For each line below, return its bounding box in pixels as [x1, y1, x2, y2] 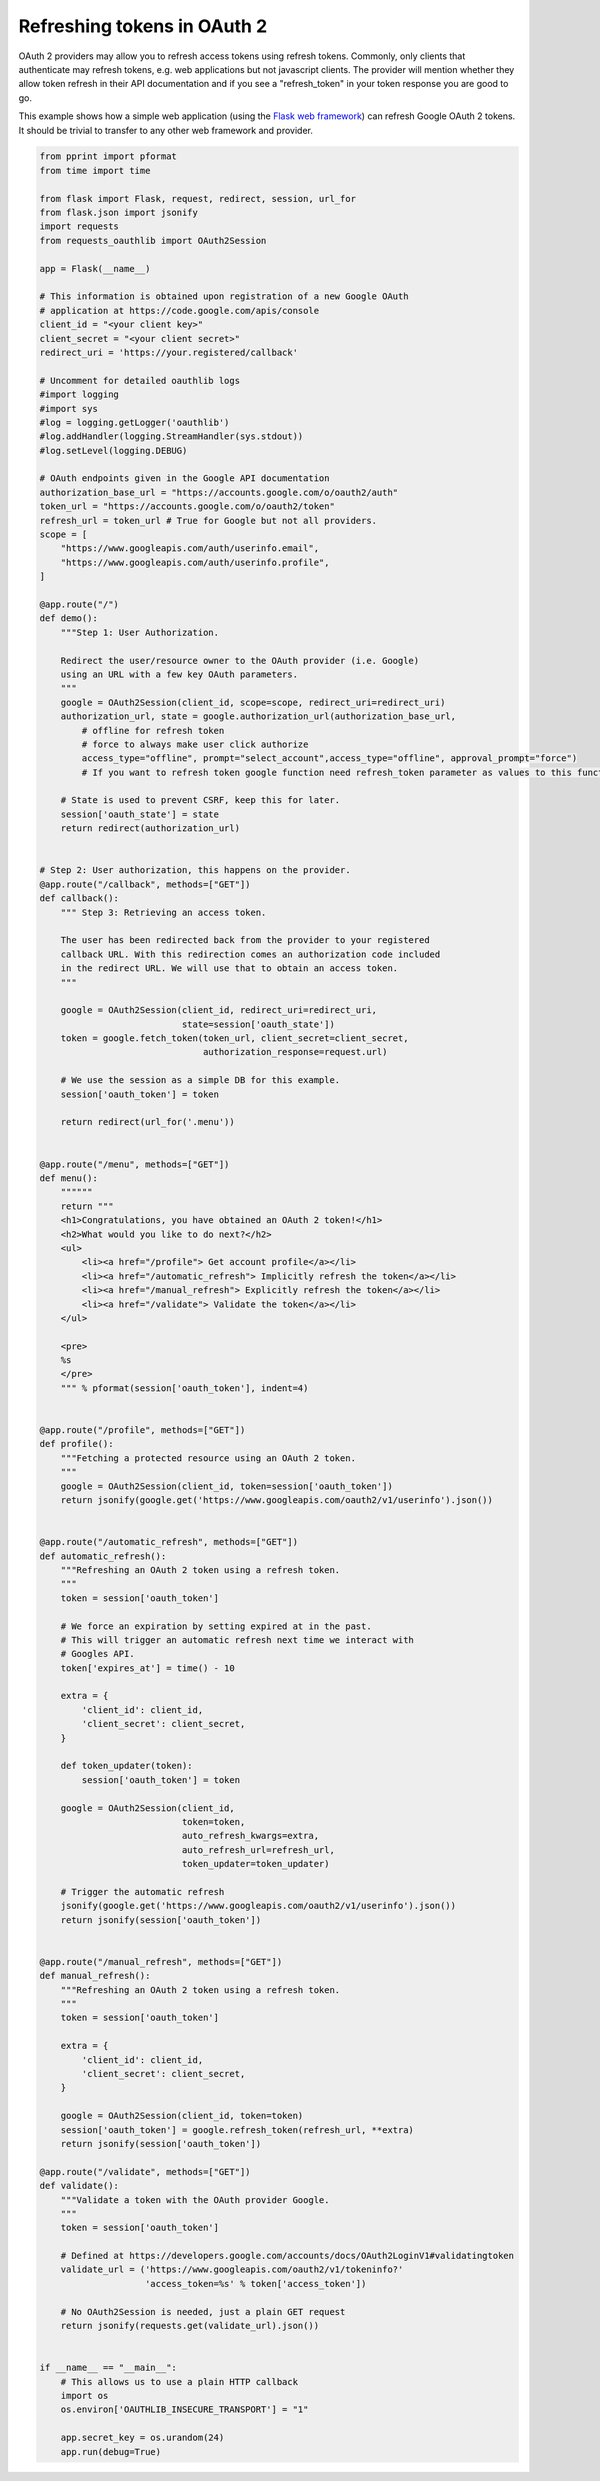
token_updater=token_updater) [181, 1858, 330, 1870]
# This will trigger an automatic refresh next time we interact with [60, 1634, 415, 1645]
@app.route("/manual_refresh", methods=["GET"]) [39, 1956, 283, 1967]
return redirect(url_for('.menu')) [60, 1116, 235, 1128]
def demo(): [39, 613, 99, 624]
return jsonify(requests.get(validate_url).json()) [60, 2320, 320, 2332]
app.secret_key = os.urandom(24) [60, 2432, 225, 2444]
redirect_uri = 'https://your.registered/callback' [39, 346, 299, 358]
